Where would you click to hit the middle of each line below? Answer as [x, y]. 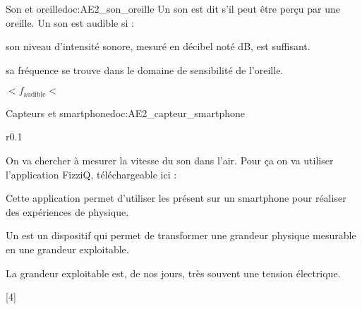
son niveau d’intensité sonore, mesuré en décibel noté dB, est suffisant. [158, 46]
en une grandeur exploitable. [67, 249]
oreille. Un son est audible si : [70, 22]
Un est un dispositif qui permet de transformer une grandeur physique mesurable [181, 235]
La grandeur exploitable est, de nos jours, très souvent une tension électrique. [173, 273]
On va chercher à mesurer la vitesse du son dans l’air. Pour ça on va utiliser [170, 160]
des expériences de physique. [67, 211]
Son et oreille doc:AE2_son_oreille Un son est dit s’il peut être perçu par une [173, 8]
